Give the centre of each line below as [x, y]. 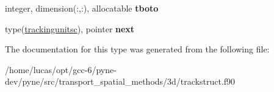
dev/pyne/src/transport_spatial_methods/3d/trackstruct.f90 [120, 81]
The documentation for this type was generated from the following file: [137, 49]
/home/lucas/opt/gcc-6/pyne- [61, 69]
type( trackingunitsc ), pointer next [70, 28]
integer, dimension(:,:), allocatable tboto [82, 8]
